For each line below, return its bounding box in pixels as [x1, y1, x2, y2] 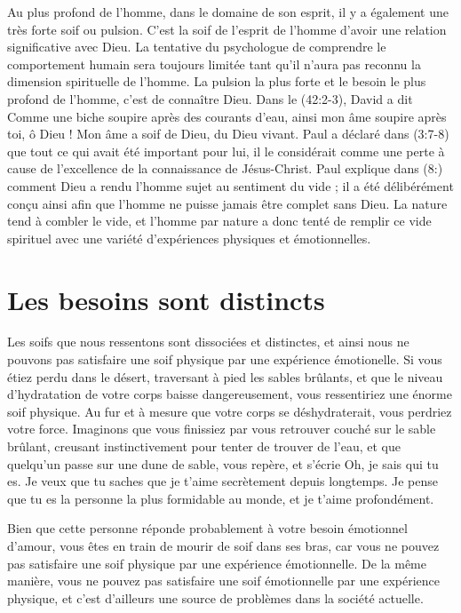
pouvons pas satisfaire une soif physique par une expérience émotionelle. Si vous [7, 350, 442, 369]
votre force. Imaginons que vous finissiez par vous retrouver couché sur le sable [7, 419, 436, 438]
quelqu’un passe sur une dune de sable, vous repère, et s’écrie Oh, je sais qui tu [7, 454, 439, 473]
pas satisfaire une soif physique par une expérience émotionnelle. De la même [7, 553, 426, 572]
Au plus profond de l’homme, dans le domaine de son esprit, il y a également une [7, 3, 449, 20]
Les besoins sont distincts [7, 281, 325, 317]
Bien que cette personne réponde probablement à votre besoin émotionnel [7, 519, 408, 537]
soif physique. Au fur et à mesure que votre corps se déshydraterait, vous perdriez [7, 402, 452, 420]
